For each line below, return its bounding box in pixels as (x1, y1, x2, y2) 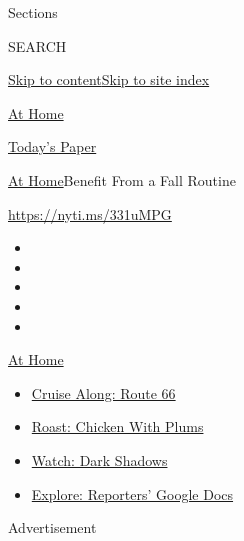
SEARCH (8, 35, 67, 56)
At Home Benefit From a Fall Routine (8, 169, 236, 190)
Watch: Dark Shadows (31, 449, 168, 470)
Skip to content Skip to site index (8, 69, 210, 90)
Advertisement (8, 517, 97, 538)
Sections (8, 2, 58, 22)
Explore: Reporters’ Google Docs (31, 483, 234, 504)
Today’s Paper (8, 136, 97, 157)
